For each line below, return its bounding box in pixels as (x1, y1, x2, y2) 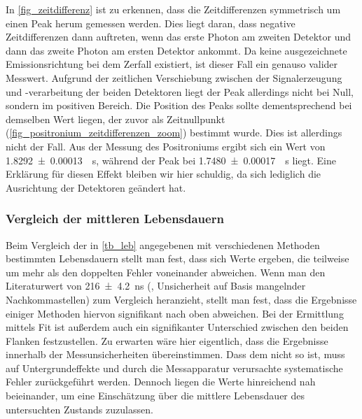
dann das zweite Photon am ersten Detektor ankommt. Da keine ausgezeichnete (6, 43, 347, 57)
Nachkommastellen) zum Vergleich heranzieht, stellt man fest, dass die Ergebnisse (6, 292, 357, 306)
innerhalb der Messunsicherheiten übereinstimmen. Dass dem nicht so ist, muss (6, 347, 345, 362)
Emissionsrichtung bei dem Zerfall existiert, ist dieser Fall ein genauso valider (6, 57, 338, 71)
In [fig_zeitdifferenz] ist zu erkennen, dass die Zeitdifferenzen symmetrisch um (6, 2, 341, 16)
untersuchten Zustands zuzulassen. (6, 402, 153, 416)
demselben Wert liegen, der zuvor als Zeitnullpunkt (6, 111, 225, 126)
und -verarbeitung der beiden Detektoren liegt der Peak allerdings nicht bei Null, (6, 84, 354, 99)
